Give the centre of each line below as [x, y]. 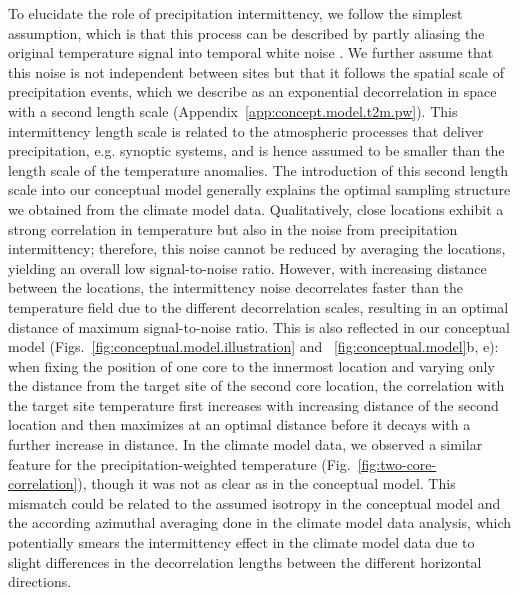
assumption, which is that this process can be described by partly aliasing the [246, 32]
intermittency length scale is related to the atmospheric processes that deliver [246, 130]
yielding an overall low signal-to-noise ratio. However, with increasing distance [247, 267]
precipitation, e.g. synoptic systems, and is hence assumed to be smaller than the [256, 150]
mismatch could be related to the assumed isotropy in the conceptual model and [254, 502]
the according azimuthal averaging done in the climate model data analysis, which [260, 522]
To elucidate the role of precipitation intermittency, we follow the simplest [235, 13]
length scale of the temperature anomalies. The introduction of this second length [258, 169]
